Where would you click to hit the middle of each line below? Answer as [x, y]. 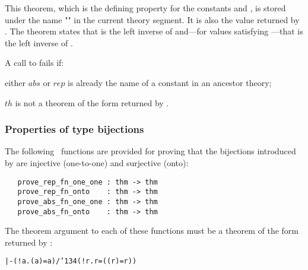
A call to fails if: [34, 63]
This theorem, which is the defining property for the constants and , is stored [145, 8]
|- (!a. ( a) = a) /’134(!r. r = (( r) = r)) [71, 261]
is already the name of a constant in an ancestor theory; [170, 82]
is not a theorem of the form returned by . [92, 102]
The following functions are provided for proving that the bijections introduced [150, 151]
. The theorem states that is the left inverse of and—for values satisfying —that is [154, 31]
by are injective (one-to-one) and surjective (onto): [97, 162]
